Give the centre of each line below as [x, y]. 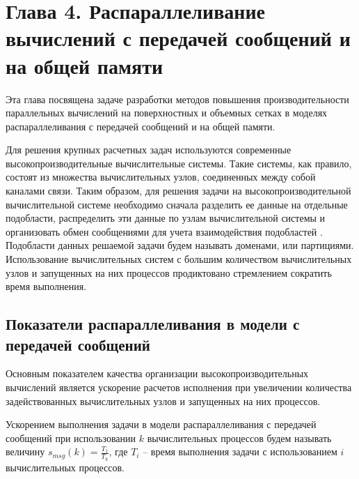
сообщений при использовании [71, 438]
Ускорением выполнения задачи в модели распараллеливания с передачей [161, 424]
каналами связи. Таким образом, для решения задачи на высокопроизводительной [178, 191]
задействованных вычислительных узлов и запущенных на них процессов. [163, 401]
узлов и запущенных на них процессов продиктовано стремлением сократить [169, 272]
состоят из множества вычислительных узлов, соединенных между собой [161, 177]
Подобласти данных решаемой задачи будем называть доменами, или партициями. [180, 245]
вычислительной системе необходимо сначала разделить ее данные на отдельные [177, 204]
